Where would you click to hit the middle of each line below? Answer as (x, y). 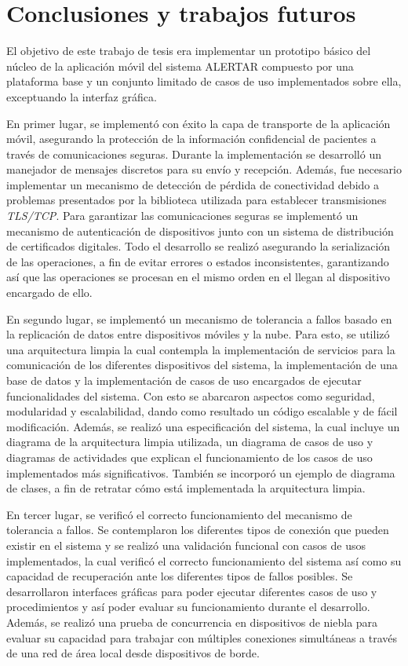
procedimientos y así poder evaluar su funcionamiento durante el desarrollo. (188, 607)
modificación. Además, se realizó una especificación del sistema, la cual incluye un (203, 426)
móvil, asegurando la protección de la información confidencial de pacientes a (191, 139)
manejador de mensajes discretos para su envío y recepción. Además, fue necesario (204, 169)
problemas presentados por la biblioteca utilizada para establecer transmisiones (197, 200)
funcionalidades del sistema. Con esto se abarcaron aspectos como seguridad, (191, 395)
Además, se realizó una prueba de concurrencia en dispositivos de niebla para (192, 622)
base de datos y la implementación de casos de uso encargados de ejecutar (184, 380)
